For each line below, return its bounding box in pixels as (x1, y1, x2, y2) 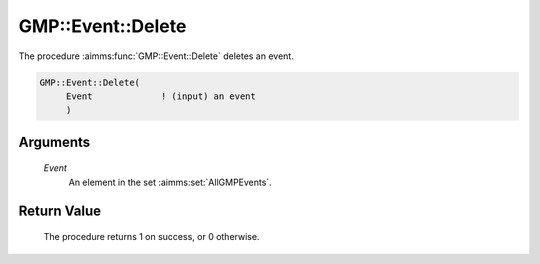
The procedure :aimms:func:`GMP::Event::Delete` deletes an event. (18, 50, 294, 62)
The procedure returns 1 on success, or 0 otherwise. (43, 231, 260, 243)
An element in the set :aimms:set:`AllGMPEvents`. (68, 176, 272, 188)
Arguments (18, 133, 91, 150)
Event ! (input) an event (65, 90, 257, 102)
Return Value (18, 202, 102, 219)
